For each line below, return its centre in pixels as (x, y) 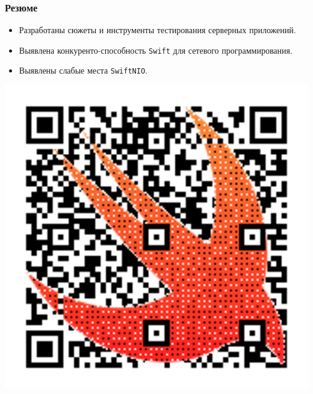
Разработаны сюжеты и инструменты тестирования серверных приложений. (157, 30)
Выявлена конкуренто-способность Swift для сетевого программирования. (156, 50)
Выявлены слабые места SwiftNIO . (83, 70)
